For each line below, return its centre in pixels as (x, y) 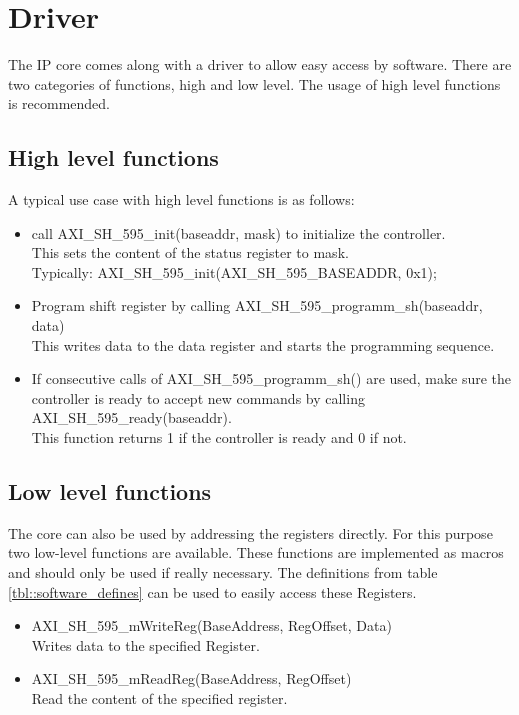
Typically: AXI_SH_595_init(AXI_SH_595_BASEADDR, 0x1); (234, 271)
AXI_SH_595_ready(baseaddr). (131, 417)
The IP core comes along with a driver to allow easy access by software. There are (260, 64)
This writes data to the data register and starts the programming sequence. (263, 344)
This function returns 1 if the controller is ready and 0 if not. (219, 437)
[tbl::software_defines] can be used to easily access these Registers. (212, 591)
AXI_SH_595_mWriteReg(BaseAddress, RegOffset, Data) (211, 625)
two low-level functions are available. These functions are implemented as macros (256, 552)
